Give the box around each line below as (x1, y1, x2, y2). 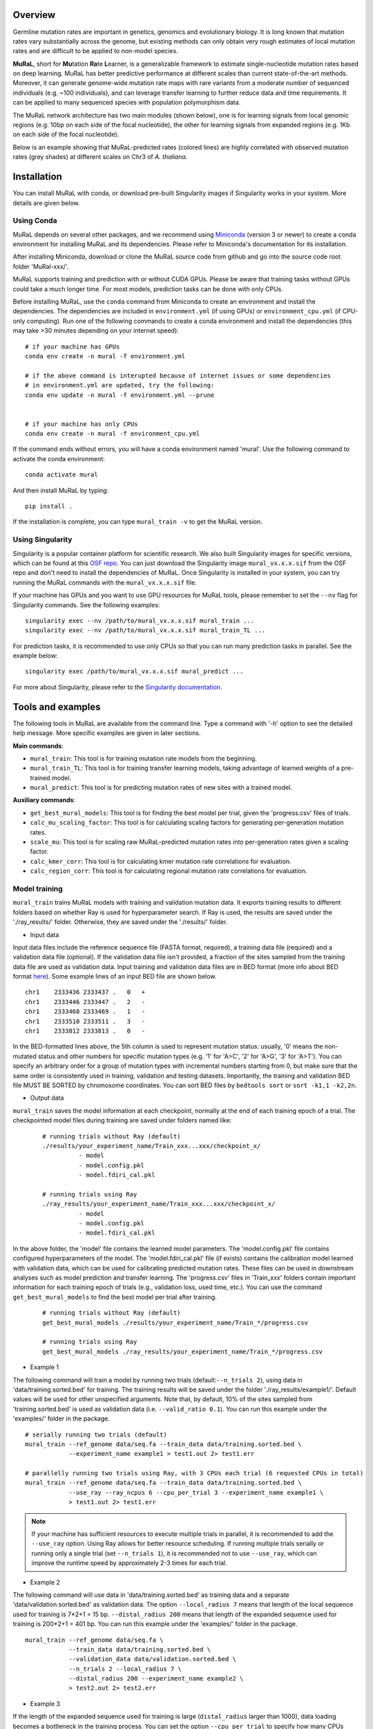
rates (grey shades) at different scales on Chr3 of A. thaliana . (12, 153, 188, 161)
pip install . (25, 502, 73, 510)
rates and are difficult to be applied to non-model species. (12, 47, 179, 55)
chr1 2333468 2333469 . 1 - (25, 1008, 146, 1016)
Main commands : (12, 741, 64, 750)
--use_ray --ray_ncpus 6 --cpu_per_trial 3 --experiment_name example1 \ (68, 1488, 324, 1497)
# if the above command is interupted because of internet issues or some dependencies (25, 371, 332, 380)
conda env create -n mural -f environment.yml (25, 352, 186, 360)
